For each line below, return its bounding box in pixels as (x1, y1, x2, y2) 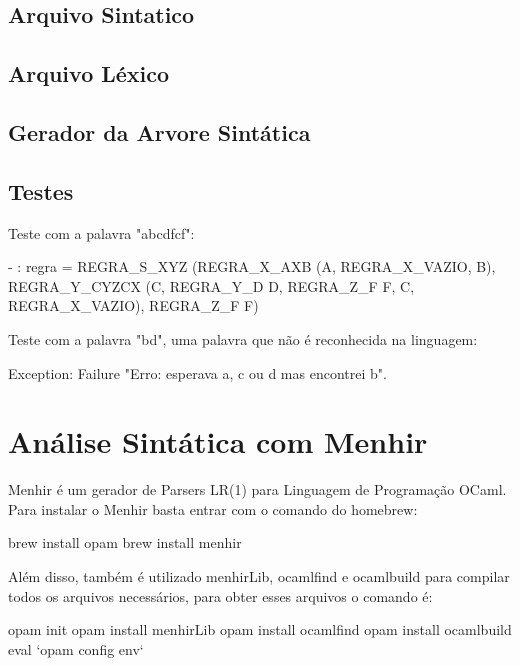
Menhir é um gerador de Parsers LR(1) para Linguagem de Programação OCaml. (8, 479, 507, 500)
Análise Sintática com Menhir (8, 421, 428, 462)
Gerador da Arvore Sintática (8, 116, 311, 147)
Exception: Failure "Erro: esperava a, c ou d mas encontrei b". (8, 362, 387, 383)
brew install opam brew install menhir (8, 532, 242, 553)
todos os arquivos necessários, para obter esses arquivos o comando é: (8, 585, 433, 606)
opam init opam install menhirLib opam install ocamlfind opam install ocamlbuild (8, 619, 512, 640)
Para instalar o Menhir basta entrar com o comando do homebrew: (8, 498, 418, 519)
